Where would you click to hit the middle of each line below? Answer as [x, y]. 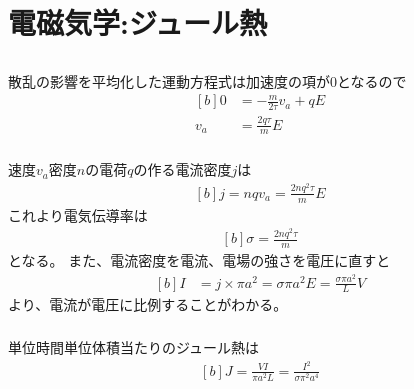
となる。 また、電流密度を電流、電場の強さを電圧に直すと [199, 259]
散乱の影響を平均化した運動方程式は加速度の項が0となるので [207, 80]
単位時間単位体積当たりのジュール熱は [134, 346]
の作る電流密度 [182, 169]
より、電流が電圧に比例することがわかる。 [148, 304]
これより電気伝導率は [78, 214]
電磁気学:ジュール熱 [137, 22]
